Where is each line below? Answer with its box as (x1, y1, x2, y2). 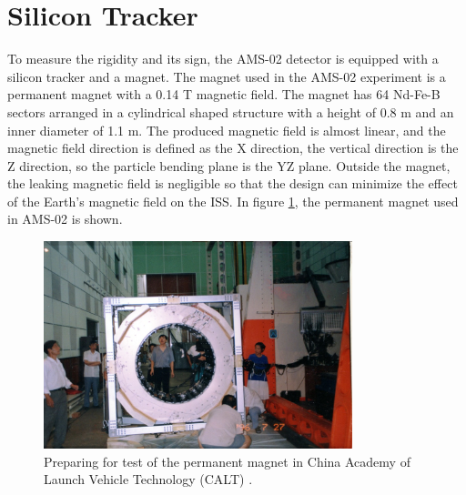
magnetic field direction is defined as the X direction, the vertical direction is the (7, 138, 459, 157)
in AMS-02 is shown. (7, 209, 123, 228)
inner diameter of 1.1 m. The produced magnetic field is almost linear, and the (7, 120, 446, 139)
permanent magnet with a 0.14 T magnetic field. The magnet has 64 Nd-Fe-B (7, 85, 441, 104)
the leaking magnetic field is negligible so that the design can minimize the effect (7, 174, 458, 193)
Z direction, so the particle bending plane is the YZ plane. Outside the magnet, (7, 156, 451, 175)
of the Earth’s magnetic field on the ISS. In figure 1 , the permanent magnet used (7, 191, 459, 210)
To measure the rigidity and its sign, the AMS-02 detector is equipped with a (7, 49, 439, 68)
